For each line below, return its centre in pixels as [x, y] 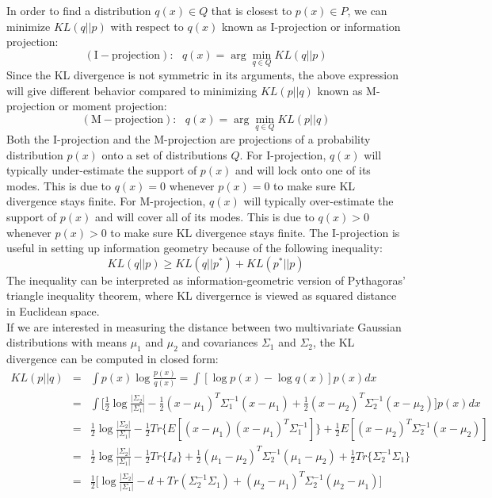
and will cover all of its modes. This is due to [205, 216]
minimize [29, 26]
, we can [367, 10]
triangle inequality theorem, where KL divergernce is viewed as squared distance [202, 295]
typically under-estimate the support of [102, 170]
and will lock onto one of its [303, 170]
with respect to [147, 26]
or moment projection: [113, 106]
